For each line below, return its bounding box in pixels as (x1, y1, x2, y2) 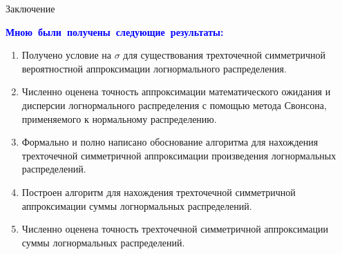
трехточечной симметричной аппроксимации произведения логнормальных (21, 148, 336, 162)
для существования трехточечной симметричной (123, 48, 326, 62)
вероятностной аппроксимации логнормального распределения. (21, 61, 287, 75)
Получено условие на (21, 48, 112, 62)
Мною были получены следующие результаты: (6, 24, 224, 39)
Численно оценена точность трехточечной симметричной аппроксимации (21, 222, 328, 236)
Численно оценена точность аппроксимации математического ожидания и (21, 84, 331, 99)
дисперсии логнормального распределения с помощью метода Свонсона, (21, 97, 327, 112)
